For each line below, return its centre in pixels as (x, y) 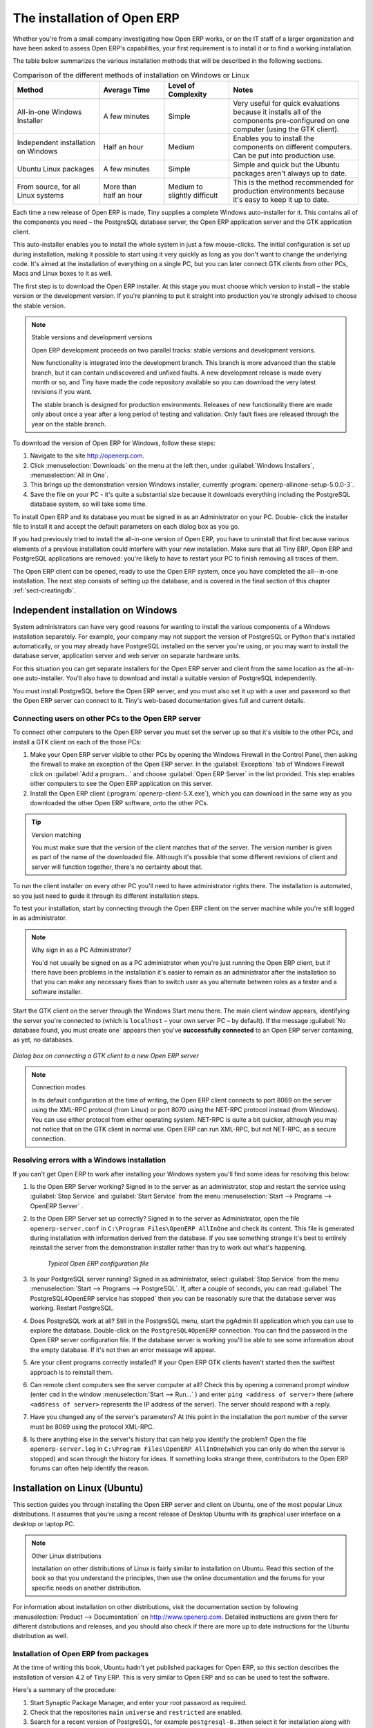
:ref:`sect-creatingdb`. (44, 590)
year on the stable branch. (69, 424)
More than (120, 187)
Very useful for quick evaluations (286, 104)
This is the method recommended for (293, 182)
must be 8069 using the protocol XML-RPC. (92, 1427)
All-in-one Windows (49, 112)
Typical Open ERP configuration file (98, 1263)
